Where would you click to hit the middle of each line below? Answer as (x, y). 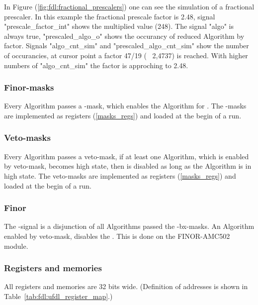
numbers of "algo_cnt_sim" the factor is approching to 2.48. (96, 65)
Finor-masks (29, 87)
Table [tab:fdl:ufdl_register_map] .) (58, 296)
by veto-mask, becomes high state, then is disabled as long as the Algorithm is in (128, 166)
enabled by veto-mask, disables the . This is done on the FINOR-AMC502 (117, 236)
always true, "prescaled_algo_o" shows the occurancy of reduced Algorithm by (124, 36)
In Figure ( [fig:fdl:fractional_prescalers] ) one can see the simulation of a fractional (129, 6)
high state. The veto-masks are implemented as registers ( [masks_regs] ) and (120, 175)
